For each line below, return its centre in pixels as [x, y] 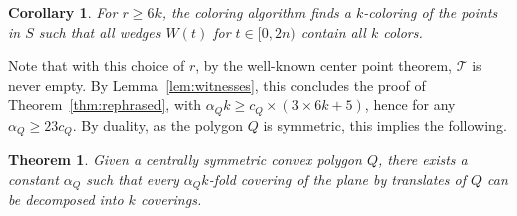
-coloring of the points [430, 12]
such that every [132, 178]
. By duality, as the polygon [157, 124]
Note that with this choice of [96, 65]
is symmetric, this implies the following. [385, 124]
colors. [403, 31]
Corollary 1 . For [63, 12]
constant [33, 178]
